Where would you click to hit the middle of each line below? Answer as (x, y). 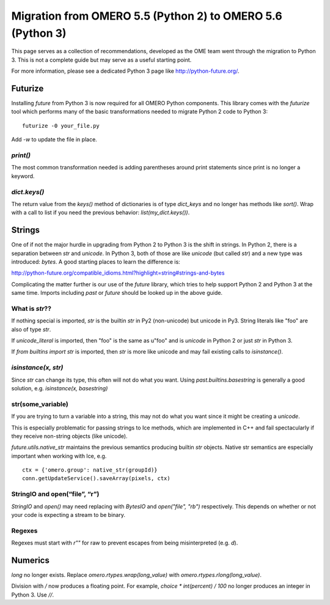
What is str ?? (31, 308)
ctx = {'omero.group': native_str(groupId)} (90, 470)
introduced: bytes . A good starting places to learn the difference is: (96, 262)
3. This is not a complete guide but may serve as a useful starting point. (101, 60)
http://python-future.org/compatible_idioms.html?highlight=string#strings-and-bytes (118, 273)
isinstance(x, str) (37, 368)
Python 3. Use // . (33, 595)
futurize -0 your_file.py (61, 126)
